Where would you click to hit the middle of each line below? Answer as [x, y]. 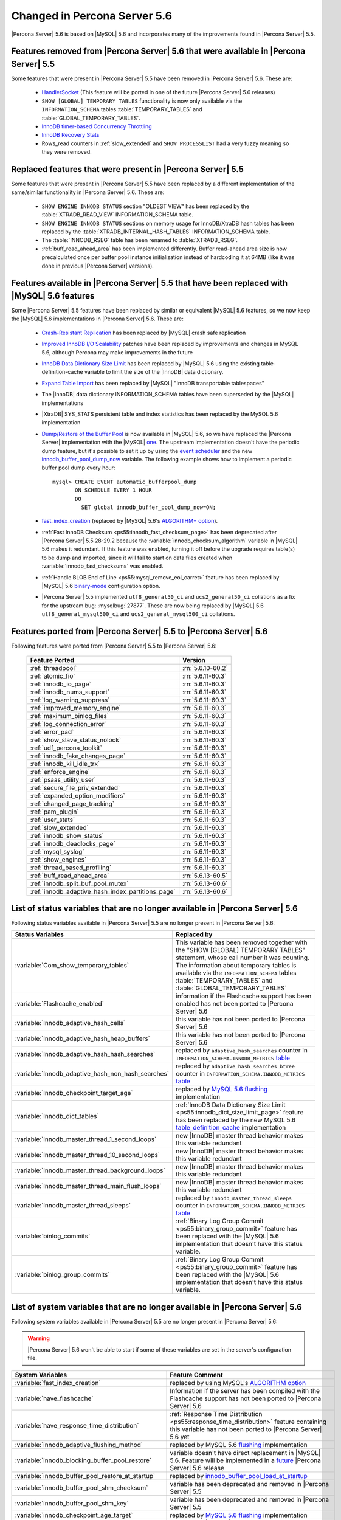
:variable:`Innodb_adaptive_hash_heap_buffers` [82, 1038]
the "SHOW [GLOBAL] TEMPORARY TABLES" [241, 950]
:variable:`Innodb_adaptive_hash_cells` [70, 1023]
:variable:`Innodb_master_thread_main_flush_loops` [88, 1186]
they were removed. [67, 152]
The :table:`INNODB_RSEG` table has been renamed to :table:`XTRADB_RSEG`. [140, 240]
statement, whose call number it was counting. [243, 958]
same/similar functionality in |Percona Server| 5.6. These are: [88, 192]
